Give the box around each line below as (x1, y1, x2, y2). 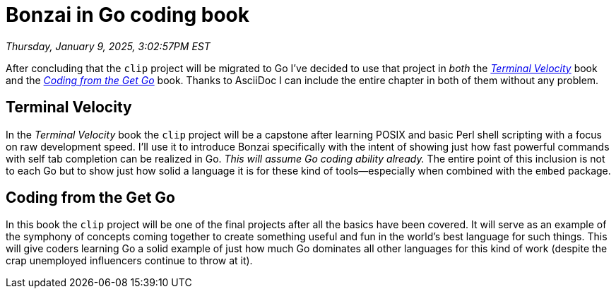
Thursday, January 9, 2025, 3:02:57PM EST (6, 40, 211, 52)
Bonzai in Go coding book (6, 3, 249, 27)
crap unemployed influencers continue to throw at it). (6, 254, 253, 267)
